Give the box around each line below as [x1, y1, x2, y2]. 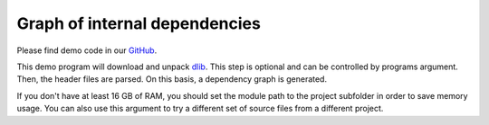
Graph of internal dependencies [16, 13, 262, 33]
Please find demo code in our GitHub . [16, 45, 158, 56]
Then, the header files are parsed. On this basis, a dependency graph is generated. [16, 74, 328, 85]
